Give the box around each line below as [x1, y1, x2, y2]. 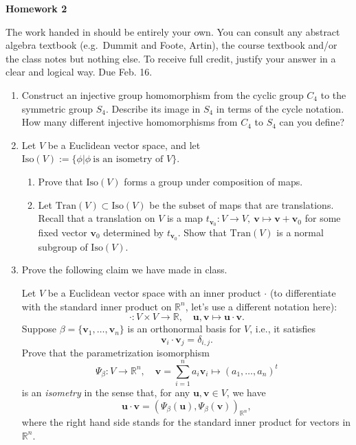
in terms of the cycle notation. [216, 101, 344, 115]
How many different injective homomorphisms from [21, 115, 238, 129]
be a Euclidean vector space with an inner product [47, 286, 261, 300]
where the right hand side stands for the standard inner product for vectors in [21, 415, 351, 429]
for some [304, 211, 341, 225]
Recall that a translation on [38, 211, 155, 225]
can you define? [279, 115, 345, 129]
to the [320, 87, 346, 102]
